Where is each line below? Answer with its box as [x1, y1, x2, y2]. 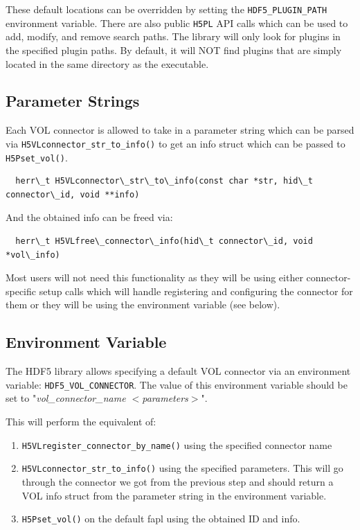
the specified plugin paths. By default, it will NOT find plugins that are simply [6, 42, 342, 57]
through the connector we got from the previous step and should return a [21, 474, 334, 488]
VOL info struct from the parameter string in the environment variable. [21, 488, 327, 502]
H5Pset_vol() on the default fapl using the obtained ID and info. [21, 511, 300, 526]
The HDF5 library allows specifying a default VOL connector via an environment [6, 364, 351, 378]
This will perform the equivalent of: [6, 414, 156, 428]
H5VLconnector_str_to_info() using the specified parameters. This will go [21, 461, 343, 475]
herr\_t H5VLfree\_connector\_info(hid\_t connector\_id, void [15, 236, 313, 246]
